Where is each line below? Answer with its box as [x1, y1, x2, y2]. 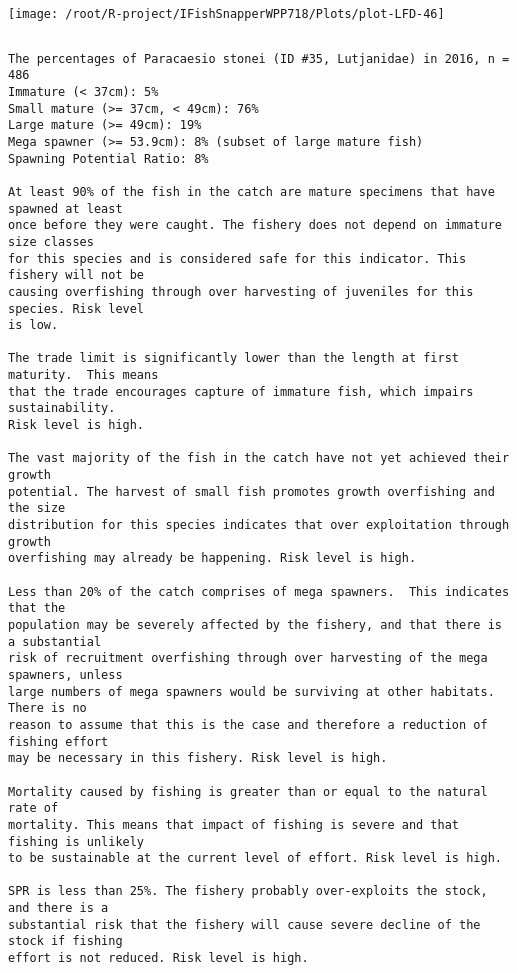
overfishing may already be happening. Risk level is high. [8, 551, 417, 566]
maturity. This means [8, 368, 159, 383]
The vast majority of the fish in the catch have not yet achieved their [8, 451, 510, 466]
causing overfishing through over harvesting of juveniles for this [8, 284, 474, 299]
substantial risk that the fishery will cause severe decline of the [8, 917, 481, 932]
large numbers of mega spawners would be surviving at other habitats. [8, 684, 495, 699]
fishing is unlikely [8, 834, 145, 849]
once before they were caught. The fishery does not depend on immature [8, 218, 502, 233]
